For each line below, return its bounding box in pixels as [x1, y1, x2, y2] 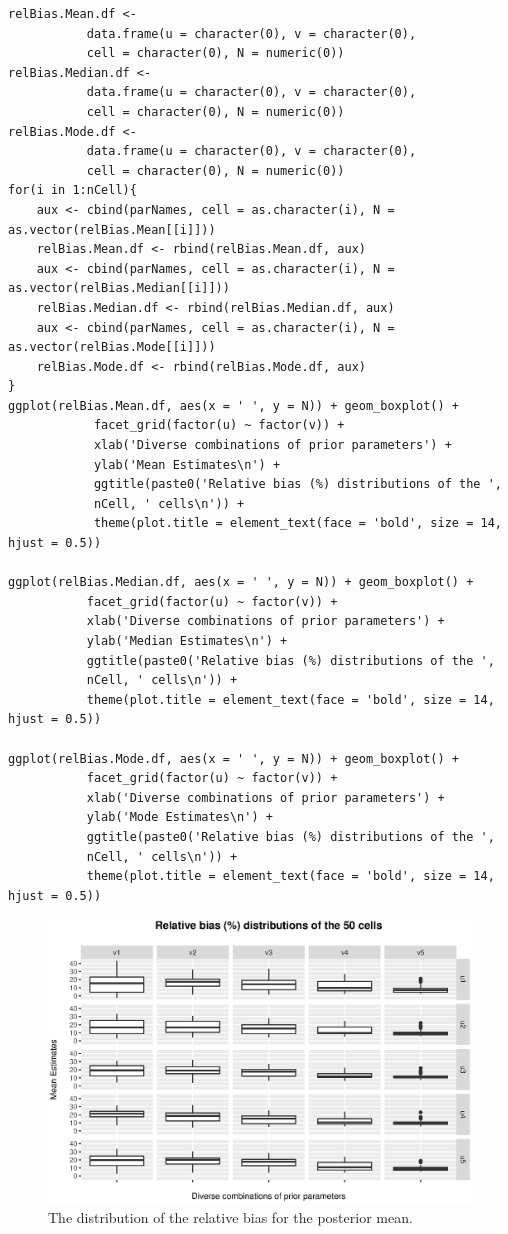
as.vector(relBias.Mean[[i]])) [8, 222, 216, 237]
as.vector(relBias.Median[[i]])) [8, 281, 230, 296]
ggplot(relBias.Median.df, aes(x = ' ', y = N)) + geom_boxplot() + [8, 575, 474, 590]
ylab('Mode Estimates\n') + [86, 810, 273, 825]
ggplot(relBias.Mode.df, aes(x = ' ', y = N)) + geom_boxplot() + [8, 751, 460, 766]
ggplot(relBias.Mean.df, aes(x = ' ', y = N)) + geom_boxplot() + [8, 398, 460, 413]
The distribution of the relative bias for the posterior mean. [48, 1206, 413, 1227]
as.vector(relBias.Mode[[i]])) [8, 340, 216, 355]
